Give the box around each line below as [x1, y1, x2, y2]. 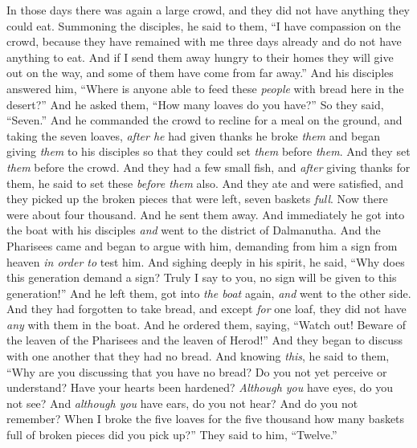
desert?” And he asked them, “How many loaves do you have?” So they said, [6, 96, 384, 112]
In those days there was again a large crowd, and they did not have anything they [6, 2, 411, 18]
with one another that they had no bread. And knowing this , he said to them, [6, 348, 390, 365]
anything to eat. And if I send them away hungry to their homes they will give [6, 48, 394, 65]
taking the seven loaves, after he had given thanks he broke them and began [6, 127, 381, 144]
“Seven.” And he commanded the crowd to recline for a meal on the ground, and [6, 112, 403, 128]
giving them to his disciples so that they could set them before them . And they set [6, 143, 411, 160]
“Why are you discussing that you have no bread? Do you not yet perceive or [6, 363, 387, 380]
